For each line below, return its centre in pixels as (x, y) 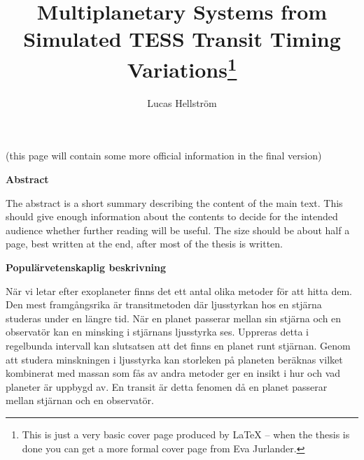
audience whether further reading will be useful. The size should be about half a (178, 230)
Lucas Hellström (182, 102)
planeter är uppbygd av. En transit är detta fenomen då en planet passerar (167, 386)
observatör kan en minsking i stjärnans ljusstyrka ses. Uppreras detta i (157, 332)
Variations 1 (182, 67)
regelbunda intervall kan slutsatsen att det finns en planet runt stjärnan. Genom (178, 345)
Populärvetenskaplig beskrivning (86, 267)
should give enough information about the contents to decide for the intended (172, 216)
